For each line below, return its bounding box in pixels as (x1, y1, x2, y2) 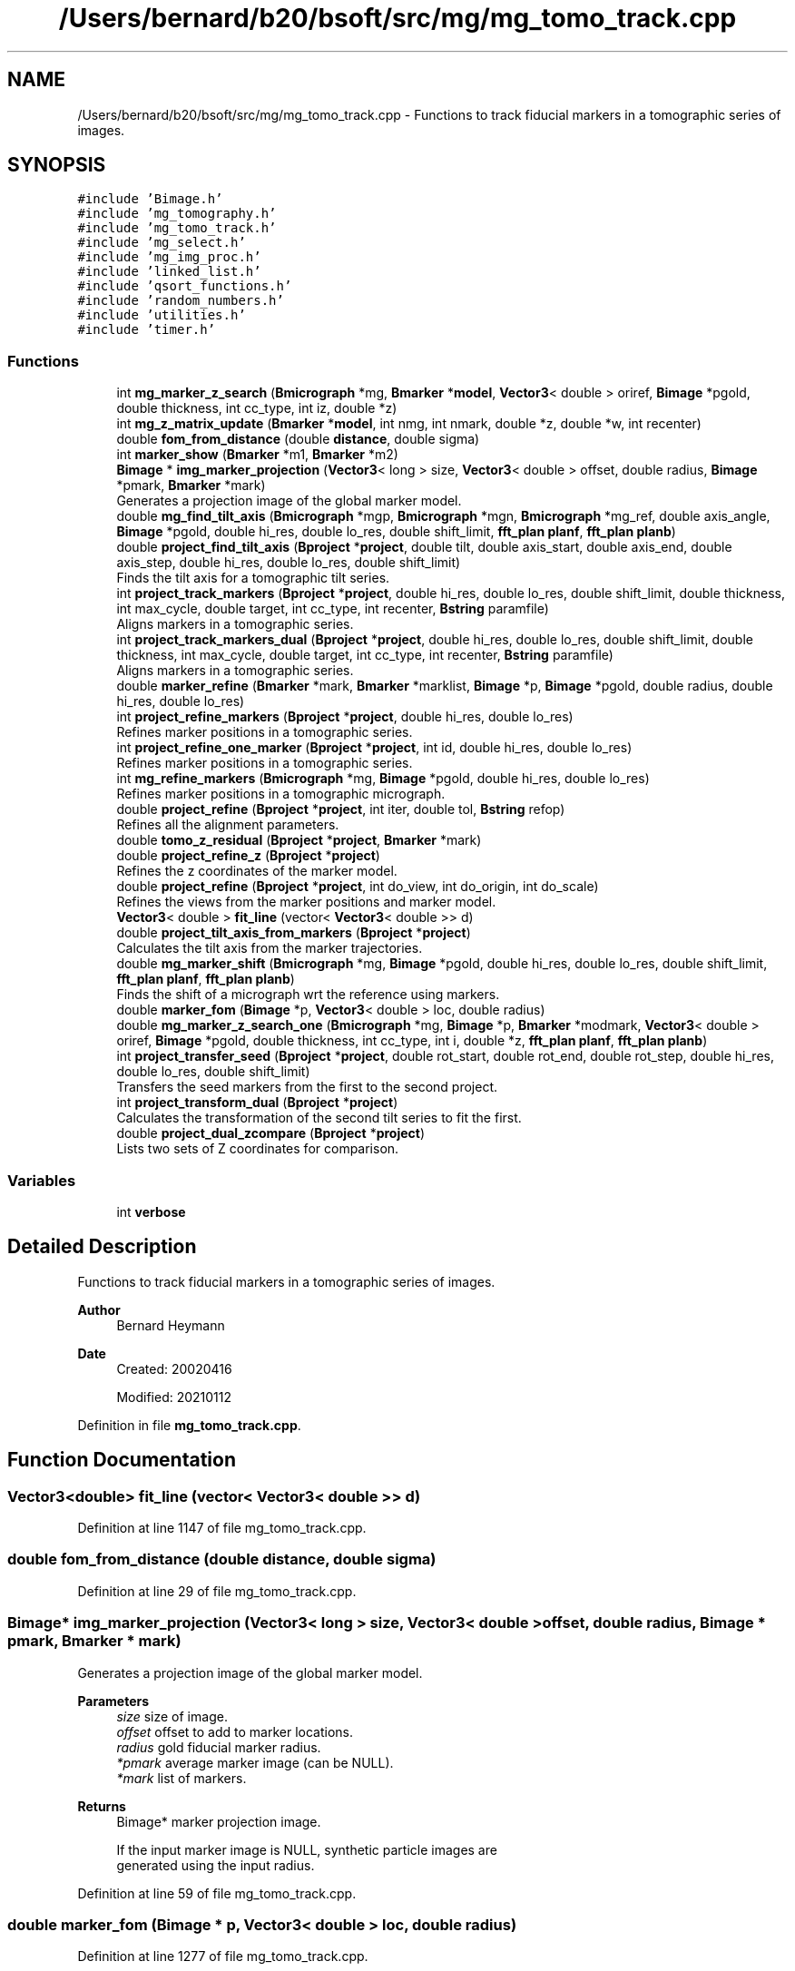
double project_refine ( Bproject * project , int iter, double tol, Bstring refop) (116, 801, 565, 818)
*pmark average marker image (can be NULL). (116, 1754, 394, 1770)
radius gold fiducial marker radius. (116, 1739, 321, 1755)
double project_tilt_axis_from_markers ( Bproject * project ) (116, 925, 471, 941)
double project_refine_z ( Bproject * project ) (116, 848, 380, 864)
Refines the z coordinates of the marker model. (116, 863, 397, 879)
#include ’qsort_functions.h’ (77, 279, 292, 294)
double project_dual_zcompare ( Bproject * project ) (116, 1125, 426, 1142)
